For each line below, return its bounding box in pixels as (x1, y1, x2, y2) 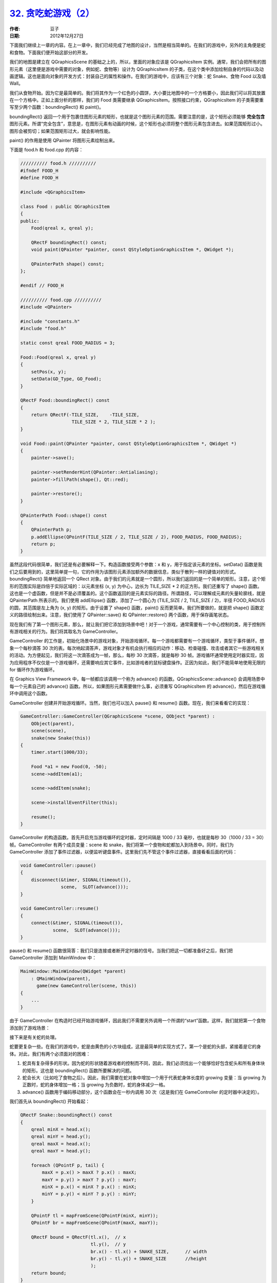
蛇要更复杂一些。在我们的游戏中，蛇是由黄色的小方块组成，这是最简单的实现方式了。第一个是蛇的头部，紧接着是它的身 (9, 1043, 261, 1049)
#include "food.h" (20, 326, 67, 332)
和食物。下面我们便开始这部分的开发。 (9, 49, 91, 55)
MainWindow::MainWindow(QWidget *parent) (20, 968, 126, 975)
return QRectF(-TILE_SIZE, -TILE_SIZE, (31, 412, 140, 418)
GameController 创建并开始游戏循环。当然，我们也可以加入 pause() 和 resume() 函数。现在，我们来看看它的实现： (9, 699, 251, 706)
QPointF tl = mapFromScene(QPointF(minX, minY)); (31, 1213, 159, 1218)
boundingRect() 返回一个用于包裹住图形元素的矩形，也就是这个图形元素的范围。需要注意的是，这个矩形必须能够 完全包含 (9, 113, 265, 120)
